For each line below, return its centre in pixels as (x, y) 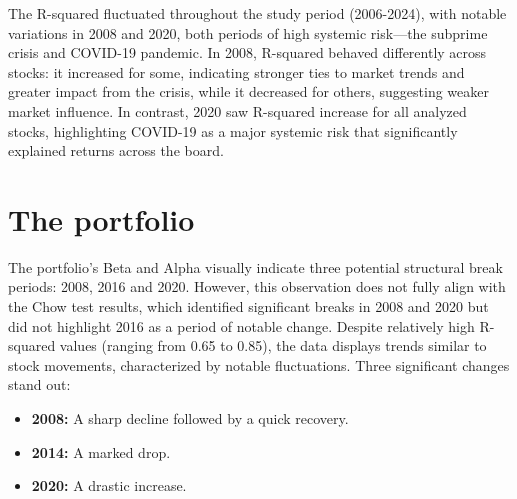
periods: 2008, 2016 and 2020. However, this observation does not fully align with (257, 286)
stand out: (39, 384)
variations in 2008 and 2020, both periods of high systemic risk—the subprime (248, 32)
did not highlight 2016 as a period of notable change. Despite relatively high (241, 325)
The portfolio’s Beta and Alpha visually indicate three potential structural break (255, 266)
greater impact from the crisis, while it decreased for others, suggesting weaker (248, 91)
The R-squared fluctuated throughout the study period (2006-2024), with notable (257, 13)
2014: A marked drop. (101, 451)
